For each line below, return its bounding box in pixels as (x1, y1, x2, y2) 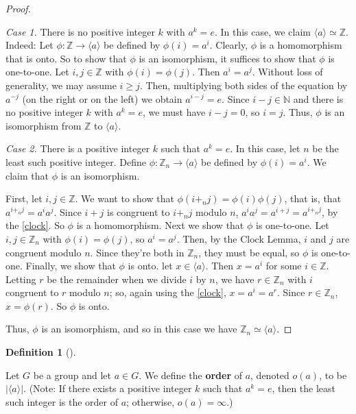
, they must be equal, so (198, 245, 300, 259)
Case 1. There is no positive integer (5, 24, 155, 38)
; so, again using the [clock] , (109, 285, 226, 300)
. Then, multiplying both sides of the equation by (139, 77, 348, 92)
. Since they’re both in (90, 245, 185, 259)
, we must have (142, 105, 206, 119)
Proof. (5, 1, 31, 15)
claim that (5, 168, 49, 182)
